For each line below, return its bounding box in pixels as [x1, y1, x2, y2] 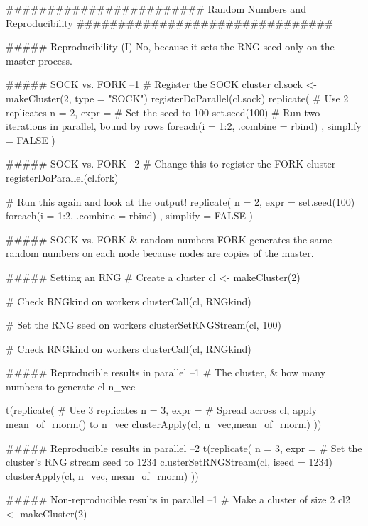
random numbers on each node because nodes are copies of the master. [6, 246, 314, 261]
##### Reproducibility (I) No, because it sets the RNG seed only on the [6, 39, 335, 54]
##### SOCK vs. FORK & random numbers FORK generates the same [6, 231, 332, 246]
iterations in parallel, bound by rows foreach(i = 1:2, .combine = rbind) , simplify [6, 119, 362, 133]
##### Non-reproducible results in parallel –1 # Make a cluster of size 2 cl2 [6, 492, 351, 507]
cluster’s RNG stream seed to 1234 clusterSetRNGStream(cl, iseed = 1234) [6, 454, 333, 469]
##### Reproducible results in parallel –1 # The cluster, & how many [6, 365, 326, 380]
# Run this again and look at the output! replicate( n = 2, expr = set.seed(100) [6, 194, 355, 209]
